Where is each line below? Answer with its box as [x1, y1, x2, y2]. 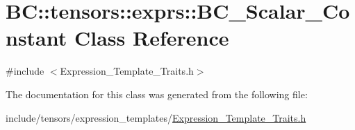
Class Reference [74, 24, 229, 52]
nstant [6, 24, 67, 52]
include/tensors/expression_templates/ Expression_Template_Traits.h [6, 110, 306, 124]
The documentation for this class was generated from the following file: [6, 86, 308, 101]
